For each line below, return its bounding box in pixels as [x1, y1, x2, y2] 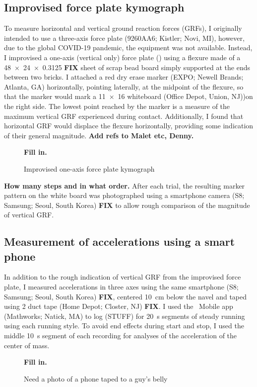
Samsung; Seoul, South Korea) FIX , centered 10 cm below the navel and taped [4, 291, 247, 301]
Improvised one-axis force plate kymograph [24, 163, 155, 174]
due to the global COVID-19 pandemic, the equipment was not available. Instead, [4, 42, 253, 53]
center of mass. [4, 340, 50, 350]
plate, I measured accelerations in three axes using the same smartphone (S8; [4, 282, 239, 292]
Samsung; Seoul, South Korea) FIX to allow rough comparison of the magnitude [4, 199, 250, 210]
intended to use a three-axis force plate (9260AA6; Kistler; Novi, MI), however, [4, 32, 245, 43]
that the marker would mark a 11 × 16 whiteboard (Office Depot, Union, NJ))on [4, 91, 253, 101]
